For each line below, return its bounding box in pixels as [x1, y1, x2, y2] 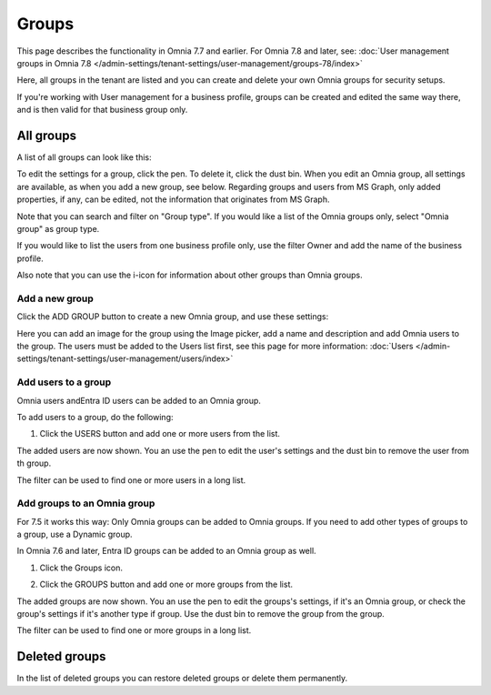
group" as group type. [16, 223, 100, 234]
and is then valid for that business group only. [16, 105, 188, 116]
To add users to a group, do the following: [16, 411, 174, 422]
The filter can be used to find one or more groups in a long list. [16, 625, 252, 636]
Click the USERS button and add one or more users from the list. [39, 428, 281, 439]
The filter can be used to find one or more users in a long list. [16, 474, 246, 486]
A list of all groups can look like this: [16, 152, 152, 163]
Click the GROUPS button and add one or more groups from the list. [39, 579, 294, 590]
